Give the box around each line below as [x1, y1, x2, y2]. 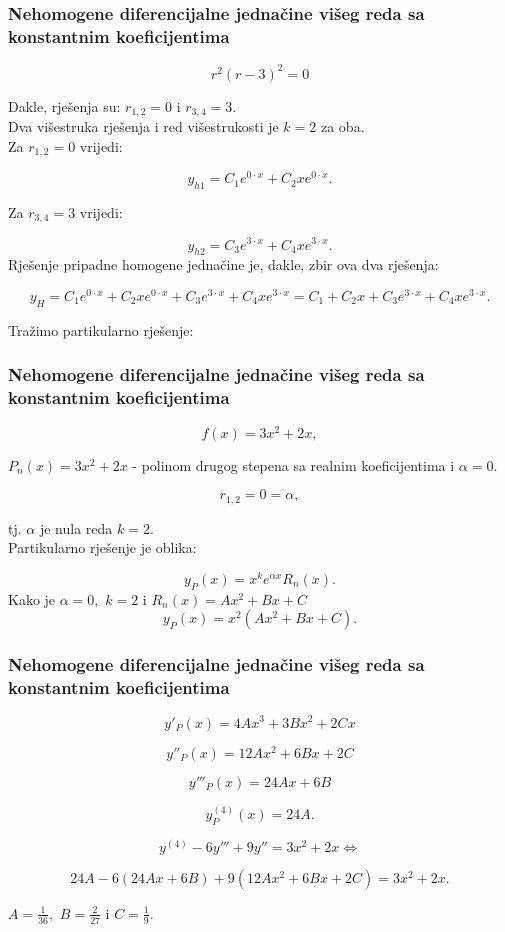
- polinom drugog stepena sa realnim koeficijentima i [132, 454, 455, 475]
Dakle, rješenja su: [8, 95, 121, 116]
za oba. [320, 116, 365, 137]
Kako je [8, 588, 56, 609]
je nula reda [39, 517, 113, 538]
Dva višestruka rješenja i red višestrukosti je [8, 116, 279, 137]
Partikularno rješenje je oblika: [8, 537, 197, 558]
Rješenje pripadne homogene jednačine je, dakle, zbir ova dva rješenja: [8, 254, 439, 275]
